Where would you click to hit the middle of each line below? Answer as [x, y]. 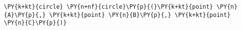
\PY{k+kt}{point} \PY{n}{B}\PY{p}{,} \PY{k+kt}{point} [140, 15]
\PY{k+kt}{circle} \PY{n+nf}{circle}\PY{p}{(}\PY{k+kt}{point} [109, 7]
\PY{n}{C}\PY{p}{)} [35, 23]
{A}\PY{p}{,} [25, 15]
